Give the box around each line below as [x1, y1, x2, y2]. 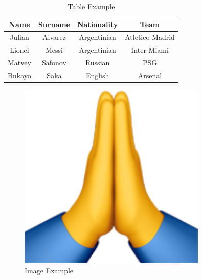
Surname [38, 18, 70, 29]
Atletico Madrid [125, 32, 175, 42]
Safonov [42, 57, 66, 68]
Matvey [8, 57, 31, 68]
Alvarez [42, 32, 66, 42]
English [85, 69, 109, 80]
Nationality [77, 18, 118, 29]
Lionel [10, 44, 29, 55]
